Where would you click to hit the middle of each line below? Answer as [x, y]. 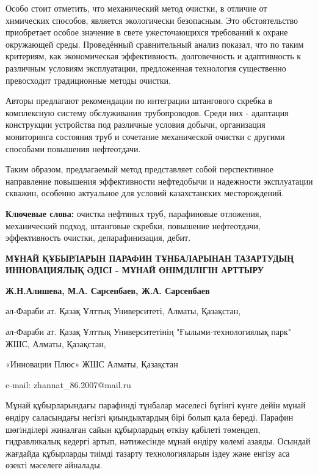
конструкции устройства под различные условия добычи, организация [136, 124]
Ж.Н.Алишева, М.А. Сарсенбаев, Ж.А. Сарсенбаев [108, 290]
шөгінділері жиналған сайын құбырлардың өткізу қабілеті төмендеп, [133, 429]
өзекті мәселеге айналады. [54, 465]
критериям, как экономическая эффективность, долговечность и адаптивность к [154, 56]
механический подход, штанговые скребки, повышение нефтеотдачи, [133, 225]
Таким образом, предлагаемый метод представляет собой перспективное [140, 169]
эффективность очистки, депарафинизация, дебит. [98, 237]
